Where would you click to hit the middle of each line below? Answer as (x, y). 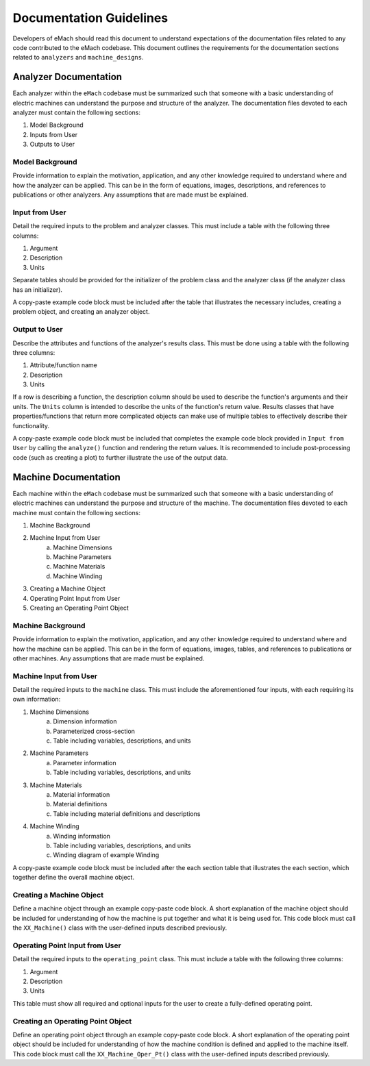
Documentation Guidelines (90, 18)
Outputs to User (52, 145)
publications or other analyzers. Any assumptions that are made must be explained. (131, 195)
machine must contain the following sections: (76, 512)
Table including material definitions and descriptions (127, 814)
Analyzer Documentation (67, 77)
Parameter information (85, 763)
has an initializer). (38, 289)
